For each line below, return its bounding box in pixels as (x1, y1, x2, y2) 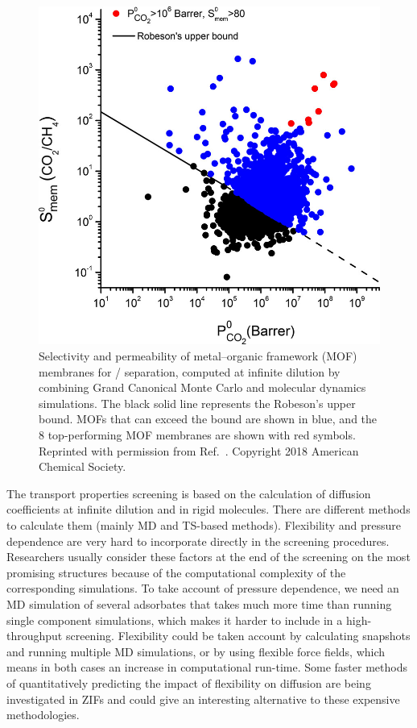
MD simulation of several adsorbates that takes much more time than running (6, 595, 392, 612)
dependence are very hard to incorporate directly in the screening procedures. (6, 532, 390, 549)
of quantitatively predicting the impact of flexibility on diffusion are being (6, 674, 371, 691)
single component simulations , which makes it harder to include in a (6, 611, 343, 628)
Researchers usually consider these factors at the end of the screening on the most (6, 548, 411, 565)
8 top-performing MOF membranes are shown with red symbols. (39, 426, 356, 443)
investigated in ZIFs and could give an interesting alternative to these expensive (6, 690, 400, 707)
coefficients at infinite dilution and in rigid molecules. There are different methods (6, 501, 411, 518)
